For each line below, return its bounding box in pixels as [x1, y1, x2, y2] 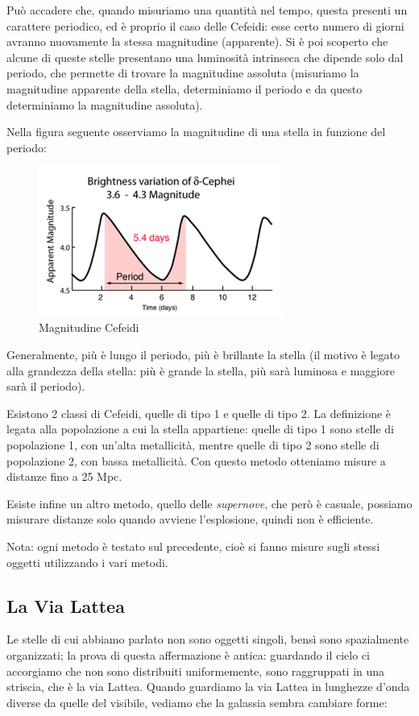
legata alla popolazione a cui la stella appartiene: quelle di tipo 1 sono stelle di [6, 420, 394, 437]
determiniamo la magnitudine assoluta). [6, 96, 203, 113]
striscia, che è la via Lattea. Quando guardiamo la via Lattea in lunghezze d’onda [6, 678, 410, 695]
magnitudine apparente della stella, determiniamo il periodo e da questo [6, 80, 363, 97]
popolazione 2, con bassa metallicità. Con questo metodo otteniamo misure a [6, 452, 386, 469]
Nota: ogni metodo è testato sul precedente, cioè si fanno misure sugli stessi [6, 537, 380, 554]
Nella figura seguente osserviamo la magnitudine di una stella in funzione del [6, 123, 386, 140]
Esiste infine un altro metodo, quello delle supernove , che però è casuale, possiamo [6, 495, 413, 511]
